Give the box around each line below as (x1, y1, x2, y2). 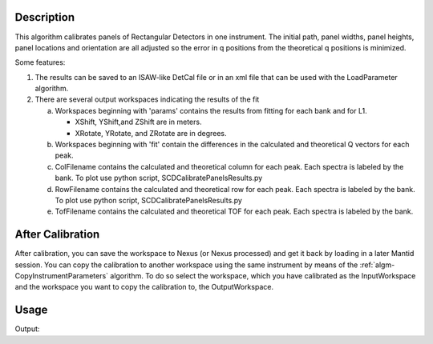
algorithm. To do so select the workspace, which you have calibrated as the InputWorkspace (109, 271, 416, 281)
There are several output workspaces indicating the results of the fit (34, 94, 260, 104)
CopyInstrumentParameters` (14, 271, 108, 281)
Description (14, 10, 75, 24)
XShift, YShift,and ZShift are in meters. (75, 117, 202, 127)
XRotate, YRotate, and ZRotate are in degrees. (75, 128, 228, 138)
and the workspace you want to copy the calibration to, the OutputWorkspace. (14, 282, 274, 292)
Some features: (14, 58, 66, 67)
